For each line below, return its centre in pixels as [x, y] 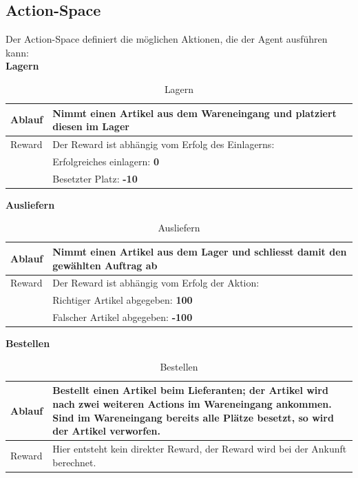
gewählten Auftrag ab [105, 265]
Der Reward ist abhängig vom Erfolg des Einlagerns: [164, 144]
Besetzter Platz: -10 [95, 178]
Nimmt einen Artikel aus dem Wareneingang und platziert [194, 113]
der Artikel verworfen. [107, 431]
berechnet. [74, 462]
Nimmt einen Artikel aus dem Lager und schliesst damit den [200, 251]
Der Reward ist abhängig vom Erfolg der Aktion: [156, 283]
